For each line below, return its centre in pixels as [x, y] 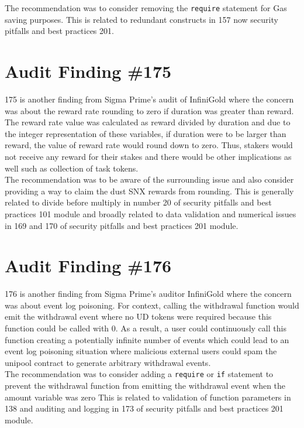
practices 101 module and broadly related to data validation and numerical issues [151, 213]
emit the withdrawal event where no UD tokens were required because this [138, 316]
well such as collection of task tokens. [72, 168]
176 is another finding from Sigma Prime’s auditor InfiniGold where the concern [148, 294]
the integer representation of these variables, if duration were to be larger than [146, 133]
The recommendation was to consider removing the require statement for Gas [146, 8]
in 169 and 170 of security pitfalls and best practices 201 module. [122, 225]
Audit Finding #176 [88, 266]
